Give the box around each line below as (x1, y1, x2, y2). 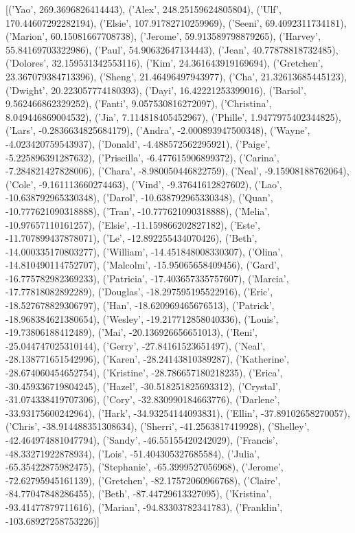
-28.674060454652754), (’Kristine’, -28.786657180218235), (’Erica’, (5, 365, 283, 380)
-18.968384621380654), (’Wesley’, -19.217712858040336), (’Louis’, (5, 311, 279, 326)
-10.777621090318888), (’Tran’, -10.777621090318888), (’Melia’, (5, 203, 271, 218)
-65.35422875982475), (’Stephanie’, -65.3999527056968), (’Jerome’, (5, 460, 284, 474)
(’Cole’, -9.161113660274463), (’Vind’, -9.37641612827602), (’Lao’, (5, 177, 282, 191)
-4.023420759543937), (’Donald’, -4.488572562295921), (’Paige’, (5, 136, 271, 150)
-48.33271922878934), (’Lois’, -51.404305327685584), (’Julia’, (5, 446, 260, 460)
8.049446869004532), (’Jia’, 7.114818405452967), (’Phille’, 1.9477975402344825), (5, 109, 341, 124)
